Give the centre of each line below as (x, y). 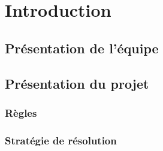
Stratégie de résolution (61, 140)
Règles (21, 112)
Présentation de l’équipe (82, 48)
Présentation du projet (77, 83)
